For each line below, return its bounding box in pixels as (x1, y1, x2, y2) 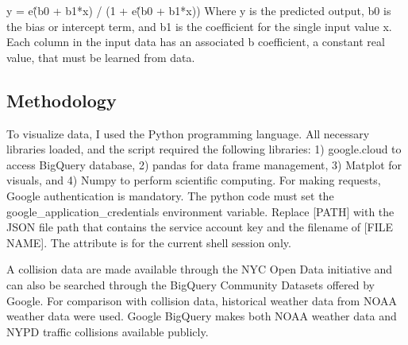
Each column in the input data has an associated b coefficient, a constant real (6, 33, 385, 50)
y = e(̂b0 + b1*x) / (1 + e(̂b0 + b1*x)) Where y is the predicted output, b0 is (6, 2, 391, 18)
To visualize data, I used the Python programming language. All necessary (6, 125, 370, 141)
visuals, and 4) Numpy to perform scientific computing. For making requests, (6, 172, 381, 188)
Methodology (6, 87, 117, 112)
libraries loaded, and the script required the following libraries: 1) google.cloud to (6, 141, 402, 157)
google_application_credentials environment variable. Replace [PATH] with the (6, 203, 395, 219)
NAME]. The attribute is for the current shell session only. (6, 234, 291, 250)
